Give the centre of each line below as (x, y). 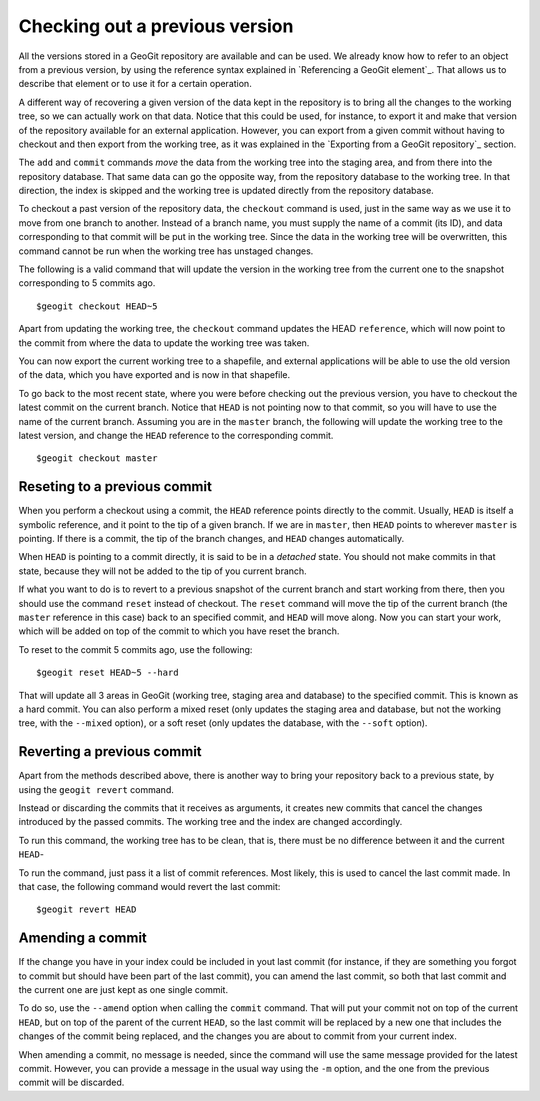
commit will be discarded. (71, 1082)
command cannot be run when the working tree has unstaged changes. (166, 251)
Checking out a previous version (156, 26)
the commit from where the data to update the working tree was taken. (164, 342)
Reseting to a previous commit (115, 486)
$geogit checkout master (97, 458)
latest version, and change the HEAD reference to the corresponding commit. (176, 435)
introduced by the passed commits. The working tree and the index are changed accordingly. (210, 822)
